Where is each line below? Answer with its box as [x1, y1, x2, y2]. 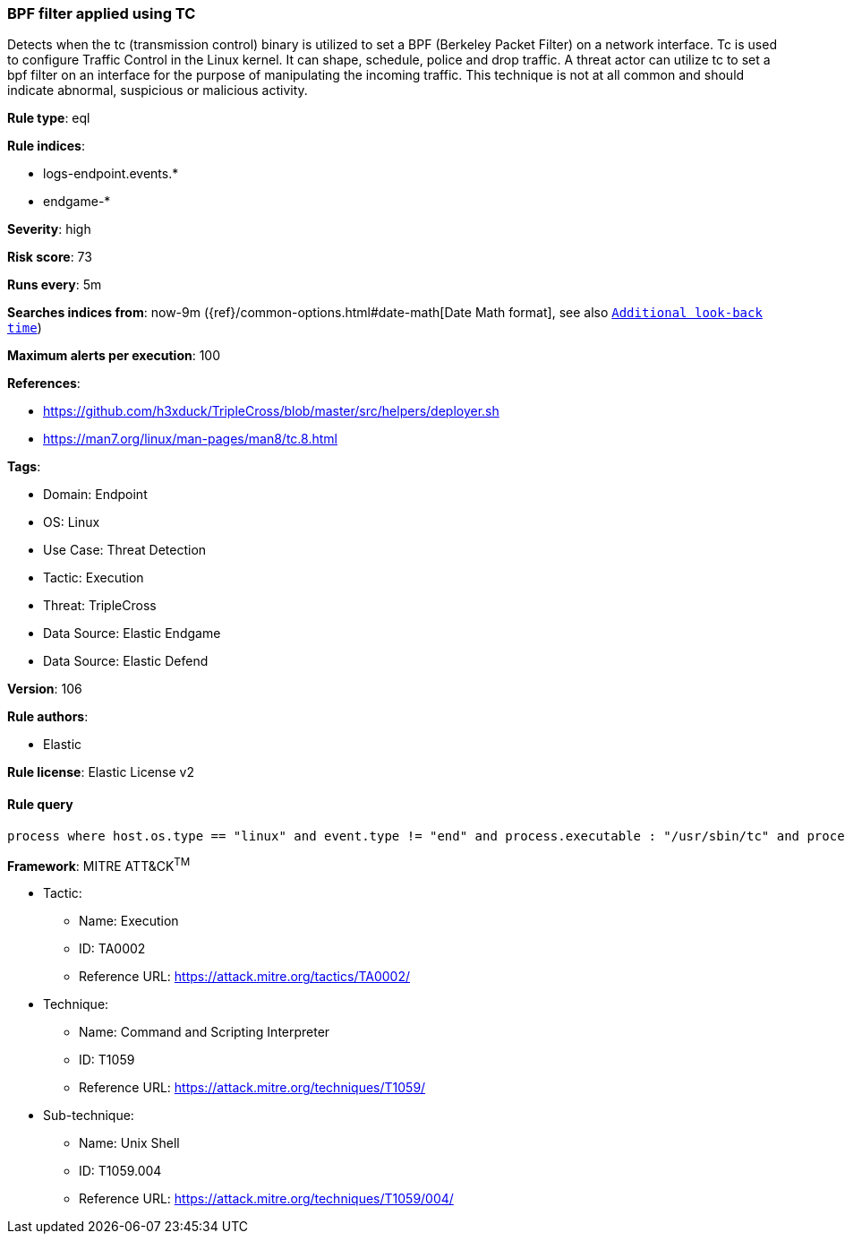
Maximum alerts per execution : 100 [7, 348, 221, 364]
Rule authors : [7, 709, 89, 725]
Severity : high [7, 221, 91, 237]
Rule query [7, 796, 73, 812]
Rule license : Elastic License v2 [7, 764, 194, 780]
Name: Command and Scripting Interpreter [79, 1024, 330, 1040]
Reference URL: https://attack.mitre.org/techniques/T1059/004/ [79, 1191, 454, 1207]
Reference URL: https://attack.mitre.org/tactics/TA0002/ [79, 969, 411, 985]
